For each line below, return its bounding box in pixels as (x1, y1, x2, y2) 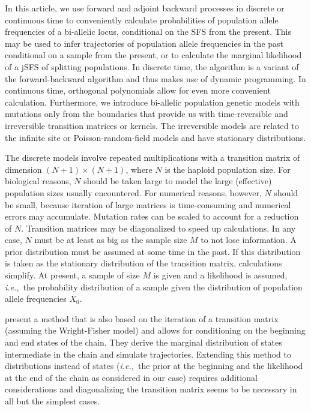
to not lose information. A (201, 233, 297, 246)
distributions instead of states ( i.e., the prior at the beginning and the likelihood (5, 359, 303, 372)
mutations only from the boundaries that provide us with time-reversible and (5, 107, 288, 120)
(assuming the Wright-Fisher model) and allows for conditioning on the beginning (5, 324, 306, 337)
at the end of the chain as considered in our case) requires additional (5, 371, 258, 383)
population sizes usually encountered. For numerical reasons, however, (5, 186, 262, 199)
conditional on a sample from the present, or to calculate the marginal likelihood (5, 49, 302, 61)
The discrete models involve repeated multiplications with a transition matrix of (5, 151, 300, 164)
